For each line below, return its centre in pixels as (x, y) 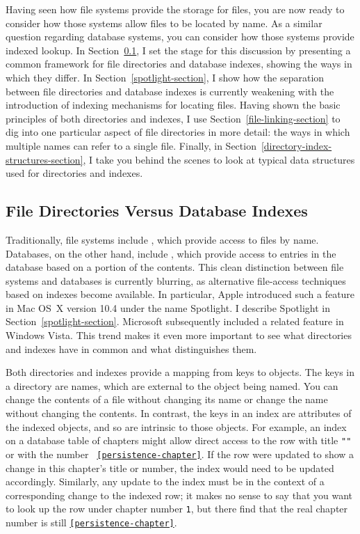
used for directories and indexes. (74, 173)
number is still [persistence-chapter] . (91, 522)
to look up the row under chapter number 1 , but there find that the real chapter (177, 509)
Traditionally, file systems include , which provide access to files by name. (162, 239)
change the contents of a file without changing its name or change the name (167, 399)
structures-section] (44, 159)
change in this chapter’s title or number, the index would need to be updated (170, 468)
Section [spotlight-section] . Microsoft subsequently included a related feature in (175, 321)
